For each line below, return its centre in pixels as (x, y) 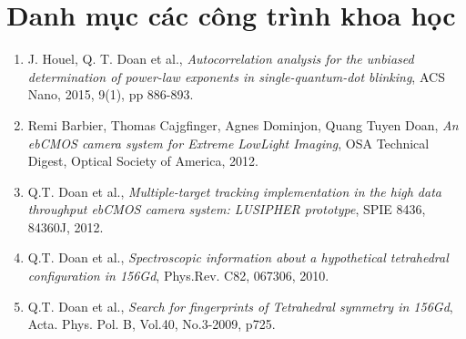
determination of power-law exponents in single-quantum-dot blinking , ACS (236, 76)
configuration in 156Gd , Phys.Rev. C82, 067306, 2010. (178, 276)
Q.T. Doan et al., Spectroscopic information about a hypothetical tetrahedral (238, 257)
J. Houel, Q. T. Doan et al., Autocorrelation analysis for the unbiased (221, 59)
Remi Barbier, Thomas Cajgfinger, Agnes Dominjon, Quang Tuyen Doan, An (243, 124)
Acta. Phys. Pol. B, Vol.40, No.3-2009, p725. (152, 324)
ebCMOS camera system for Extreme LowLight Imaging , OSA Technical (228, 143)
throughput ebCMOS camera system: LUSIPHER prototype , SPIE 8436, (227, 209)
